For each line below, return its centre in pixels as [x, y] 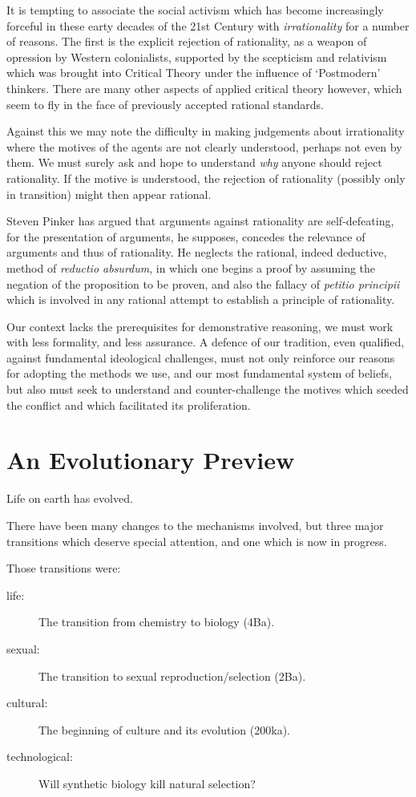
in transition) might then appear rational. [109, 194]
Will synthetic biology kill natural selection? [147, 783]
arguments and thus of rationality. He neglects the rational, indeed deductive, [197, 252]
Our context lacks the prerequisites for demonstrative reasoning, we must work [200, 326]
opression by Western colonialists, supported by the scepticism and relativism [197, 57]
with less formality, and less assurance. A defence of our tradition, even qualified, [206, 342]
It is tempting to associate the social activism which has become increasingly [195, 10]
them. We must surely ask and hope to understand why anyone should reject [194, 162]
